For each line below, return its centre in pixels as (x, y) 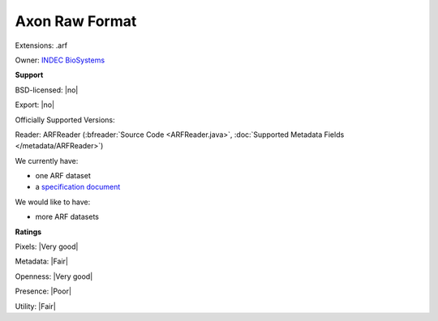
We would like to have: (53, 202)
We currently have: (47, 160)
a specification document (78, 187)
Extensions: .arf (41, 45)
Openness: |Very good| (54, 276)
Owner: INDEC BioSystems (60, 60)
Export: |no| (35, 105)
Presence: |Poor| (43, 291)
